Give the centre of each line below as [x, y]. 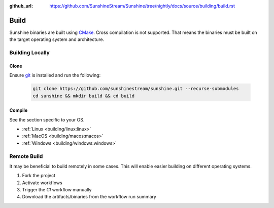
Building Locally [30, 53]
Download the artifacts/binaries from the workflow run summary [89, 197]
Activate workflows [42, 183]
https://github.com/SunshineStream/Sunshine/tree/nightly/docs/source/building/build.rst [142, 6]
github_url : [21, 6]
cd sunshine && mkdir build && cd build [83, 96]
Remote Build [26, 156]
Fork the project [39, 176]
